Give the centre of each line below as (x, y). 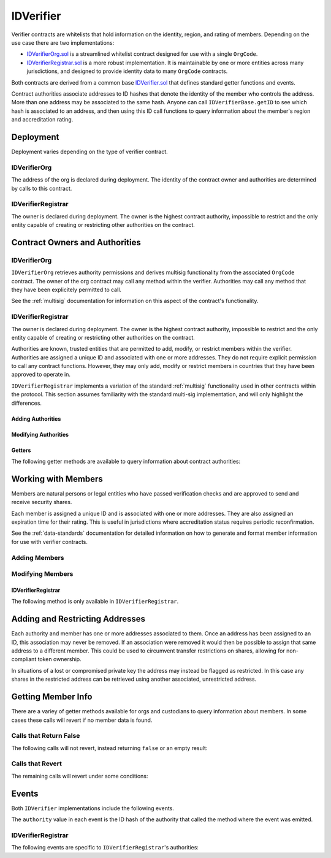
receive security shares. (42, 502)
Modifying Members (42, 574)
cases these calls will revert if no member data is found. (82, 720)
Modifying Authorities (40, 434)
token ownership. (60, 659)
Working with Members (57, 479)
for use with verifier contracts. (50, 542)
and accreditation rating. (42, 120)
